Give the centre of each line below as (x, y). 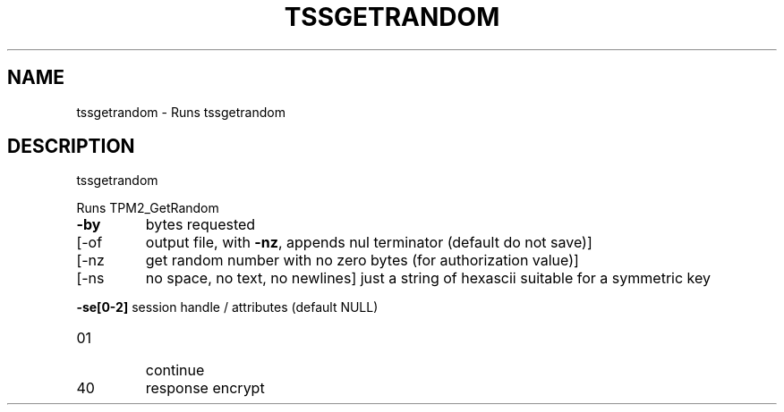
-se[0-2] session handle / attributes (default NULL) (227, 307)
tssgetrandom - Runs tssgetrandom (181, 112)
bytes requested (200, 225)
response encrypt (205, 388)
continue (175, 370)
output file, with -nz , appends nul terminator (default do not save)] (369, 243)
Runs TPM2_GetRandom (148, 208)
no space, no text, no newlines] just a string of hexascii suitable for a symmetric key (428, 278)
